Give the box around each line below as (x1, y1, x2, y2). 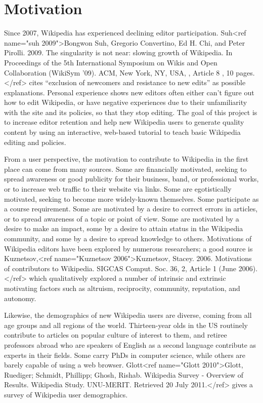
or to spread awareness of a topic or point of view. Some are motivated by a (4, 213, 239, 224)
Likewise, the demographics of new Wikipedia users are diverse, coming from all (4, 310, 252, 320)
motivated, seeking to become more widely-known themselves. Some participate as (4, 193, 259, 204)
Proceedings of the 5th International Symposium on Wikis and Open (4, 57, 217, 67)
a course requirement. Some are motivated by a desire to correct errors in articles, (4, 203, 258, 214)
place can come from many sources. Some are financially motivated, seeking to (4, 163, 247, 174)
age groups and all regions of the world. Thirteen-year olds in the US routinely (4, 319, 248, 330)
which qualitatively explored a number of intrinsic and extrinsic (29, 273, 226, 283)
